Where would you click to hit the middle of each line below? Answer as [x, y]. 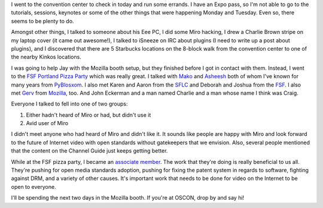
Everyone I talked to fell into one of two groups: [69, 104]
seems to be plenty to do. [42, 21]
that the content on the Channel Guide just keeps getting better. [89, 151]
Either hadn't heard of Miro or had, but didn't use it [89, 115]
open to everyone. [33, 187]
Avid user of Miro [47, 123]
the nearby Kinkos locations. [46, 57]
